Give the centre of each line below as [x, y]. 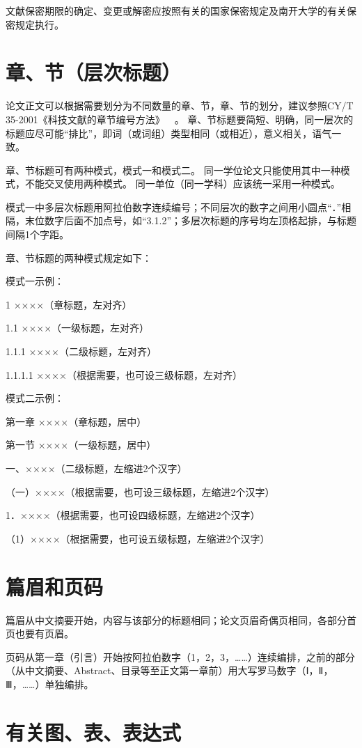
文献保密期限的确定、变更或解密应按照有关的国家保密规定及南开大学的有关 [176, 10]
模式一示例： [35, 281]
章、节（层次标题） [94, 72]
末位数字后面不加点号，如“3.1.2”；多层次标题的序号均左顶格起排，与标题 [190, 220]
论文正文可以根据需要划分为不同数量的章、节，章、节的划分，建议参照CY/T [180, 106]
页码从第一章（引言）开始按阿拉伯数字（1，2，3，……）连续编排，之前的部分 [180, 656]
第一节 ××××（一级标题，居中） [81, 445]
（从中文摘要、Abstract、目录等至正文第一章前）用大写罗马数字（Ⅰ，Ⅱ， [170, 670]
